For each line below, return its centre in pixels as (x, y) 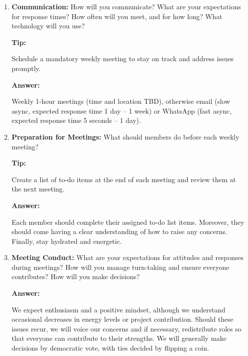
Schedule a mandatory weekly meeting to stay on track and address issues (123, 59)
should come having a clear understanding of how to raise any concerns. (119, 231)
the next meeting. (38, 189)
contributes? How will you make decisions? (75, 276)
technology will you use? (48, 26)
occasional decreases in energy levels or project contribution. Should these (122, 319)
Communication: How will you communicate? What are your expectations (126, 6)
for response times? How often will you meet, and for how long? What (117, 16)
